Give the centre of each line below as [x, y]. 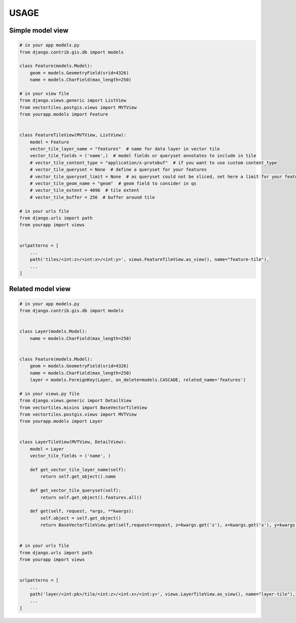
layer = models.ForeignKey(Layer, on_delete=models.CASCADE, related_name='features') [138, 380]
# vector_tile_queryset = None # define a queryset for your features [118, 170]
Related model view [40, 289]
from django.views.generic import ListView [73, 101]
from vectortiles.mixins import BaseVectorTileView [83, 407]
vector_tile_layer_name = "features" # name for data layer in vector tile [125, 149]
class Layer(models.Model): [53, 332]
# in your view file [44, 93]
